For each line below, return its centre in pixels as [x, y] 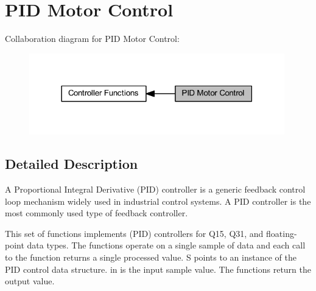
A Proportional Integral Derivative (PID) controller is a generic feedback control [155, 189]
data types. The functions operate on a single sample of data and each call [166, 245]
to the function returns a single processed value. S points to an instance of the [151, 257]
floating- [282, 233]
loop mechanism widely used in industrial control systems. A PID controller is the [158, 201]
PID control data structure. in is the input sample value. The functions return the [158, 269]
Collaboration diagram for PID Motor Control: [92, 39]
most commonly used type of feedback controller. [97, 213]
